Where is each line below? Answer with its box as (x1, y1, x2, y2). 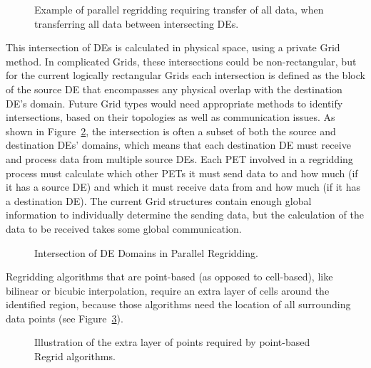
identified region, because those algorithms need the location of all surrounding (6, 297, 351, 312)
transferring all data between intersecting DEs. (34, 16, 239, 31)
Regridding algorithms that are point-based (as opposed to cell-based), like (6, 269, 333, 284)
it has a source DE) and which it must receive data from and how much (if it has (6, 179, 360, 194)
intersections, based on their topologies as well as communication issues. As (6, 110, 335, 125)
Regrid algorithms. (34, 349, 116, 364)
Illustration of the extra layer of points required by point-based (34, 335, 310, 349)
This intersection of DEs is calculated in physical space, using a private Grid (6, 40, 340, 55)
